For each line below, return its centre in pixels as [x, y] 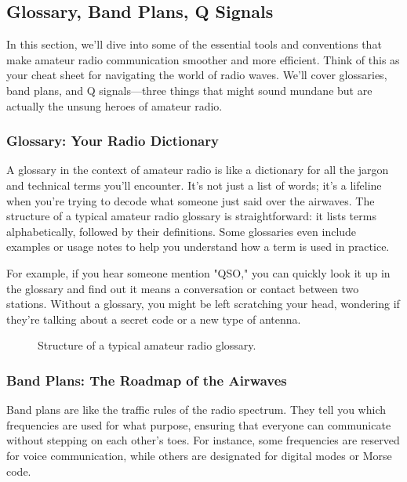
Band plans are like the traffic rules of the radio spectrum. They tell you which [196, 410]
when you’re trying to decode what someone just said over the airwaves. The [191, 200]
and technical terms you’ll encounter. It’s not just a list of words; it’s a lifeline [194, 185]
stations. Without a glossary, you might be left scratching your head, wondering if [203, 304]
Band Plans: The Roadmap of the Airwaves [147, 380]
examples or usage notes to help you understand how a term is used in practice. [198, 246]
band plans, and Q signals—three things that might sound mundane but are [189, 90]
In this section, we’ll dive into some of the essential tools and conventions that [194, 44]
